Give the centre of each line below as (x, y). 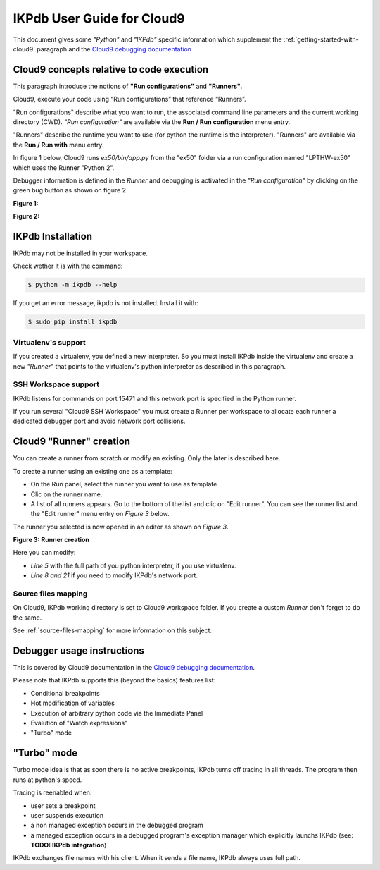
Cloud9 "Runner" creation (71, 442)
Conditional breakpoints (65, 693)
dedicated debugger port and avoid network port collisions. (99, 421)
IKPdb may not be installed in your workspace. (80, 253)
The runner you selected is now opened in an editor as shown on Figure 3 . (121, 527)
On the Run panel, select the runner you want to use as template (124, 484)
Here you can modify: (44, 553)
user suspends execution (67, 815)
